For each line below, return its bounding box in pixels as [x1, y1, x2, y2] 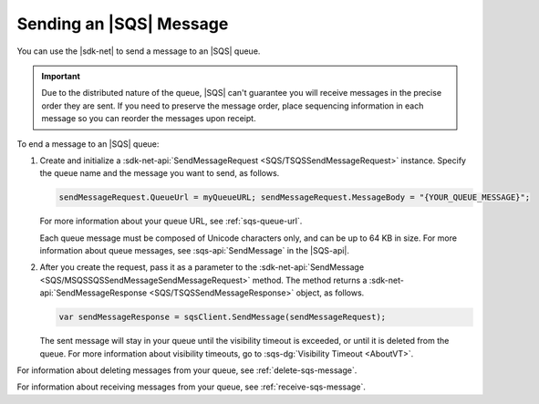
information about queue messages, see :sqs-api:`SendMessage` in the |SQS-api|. [39, 245, 350, 256]
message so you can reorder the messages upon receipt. [41, 113, 256, 124]
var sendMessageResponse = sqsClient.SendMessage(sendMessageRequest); [58, 312, 387, 323]
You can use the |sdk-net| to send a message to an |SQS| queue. [16, 46, 261, 57]
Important [41, 70, 81, 81]
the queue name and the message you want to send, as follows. [39, 168, 280, 179]
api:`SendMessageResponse [39, 287, 148, 298]
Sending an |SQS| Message [16, 14, 229, 34]
